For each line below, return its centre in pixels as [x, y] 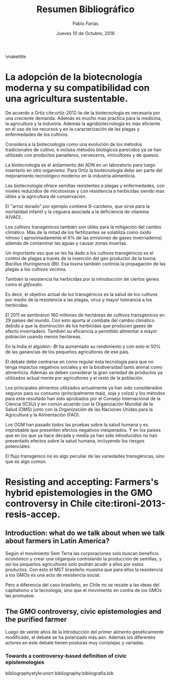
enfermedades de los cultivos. [37, 134]
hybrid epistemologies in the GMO [79, 493]
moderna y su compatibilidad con [78, 88]
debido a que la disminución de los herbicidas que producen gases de [79, 325]
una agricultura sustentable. [67, 99]
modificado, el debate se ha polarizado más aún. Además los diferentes [80, 637]
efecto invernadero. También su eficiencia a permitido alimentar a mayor [81, 331]
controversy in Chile [49, 504]
